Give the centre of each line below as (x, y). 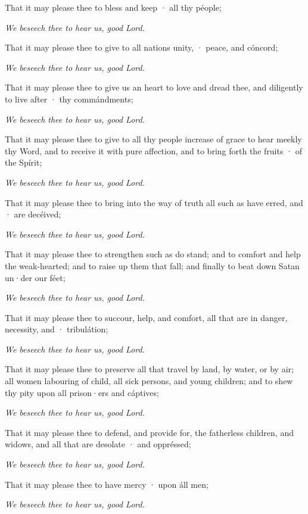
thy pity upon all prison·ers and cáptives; (82, 392)
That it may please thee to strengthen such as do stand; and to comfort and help (153, 254)
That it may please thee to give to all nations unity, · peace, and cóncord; (141, 47)
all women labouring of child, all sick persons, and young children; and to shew (149, 381)
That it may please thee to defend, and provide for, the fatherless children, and (149, 432)
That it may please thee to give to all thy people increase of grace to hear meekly (153, 139)
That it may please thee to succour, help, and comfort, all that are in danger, (146, 317)
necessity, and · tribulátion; (57, 329)
